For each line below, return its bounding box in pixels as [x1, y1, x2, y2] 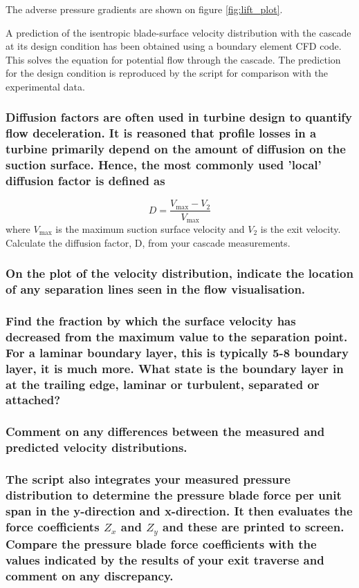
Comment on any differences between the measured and [6, 423, 325, 440]
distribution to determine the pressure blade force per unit [6, 486, 342, 503]
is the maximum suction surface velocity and [55, 221, 245, 236]
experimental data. [6, 79, 85, 93]
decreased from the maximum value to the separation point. [6, 328, 348, 345]
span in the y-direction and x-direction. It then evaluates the [6, 502, 353, 519]
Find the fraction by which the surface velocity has [6, 312, 296, 329]
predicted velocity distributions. [6, 439, 187, 456]
